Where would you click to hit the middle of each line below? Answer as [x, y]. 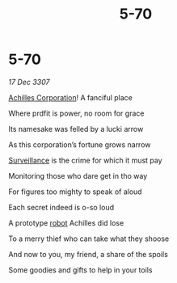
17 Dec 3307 [29, 82]
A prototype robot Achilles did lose [66, 222]
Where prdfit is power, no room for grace [76, 113]
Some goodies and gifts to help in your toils [80, 270]
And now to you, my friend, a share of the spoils [88, 254]
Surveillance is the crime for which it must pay [86, 160]
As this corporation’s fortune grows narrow [80, 144]
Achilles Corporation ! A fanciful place [71, 97]
